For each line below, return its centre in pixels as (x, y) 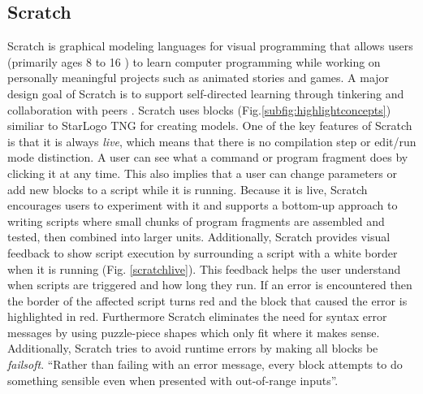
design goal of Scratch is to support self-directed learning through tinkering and (206, 93)
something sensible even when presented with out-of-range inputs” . (173, 380)
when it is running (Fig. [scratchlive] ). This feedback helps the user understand (204, 268)
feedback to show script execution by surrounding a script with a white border (203, 252)
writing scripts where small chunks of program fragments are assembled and (196, 221)
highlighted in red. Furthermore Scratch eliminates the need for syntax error (197, 316)
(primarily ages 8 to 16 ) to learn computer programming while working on (194, 61)
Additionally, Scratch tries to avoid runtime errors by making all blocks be (193, 348)
